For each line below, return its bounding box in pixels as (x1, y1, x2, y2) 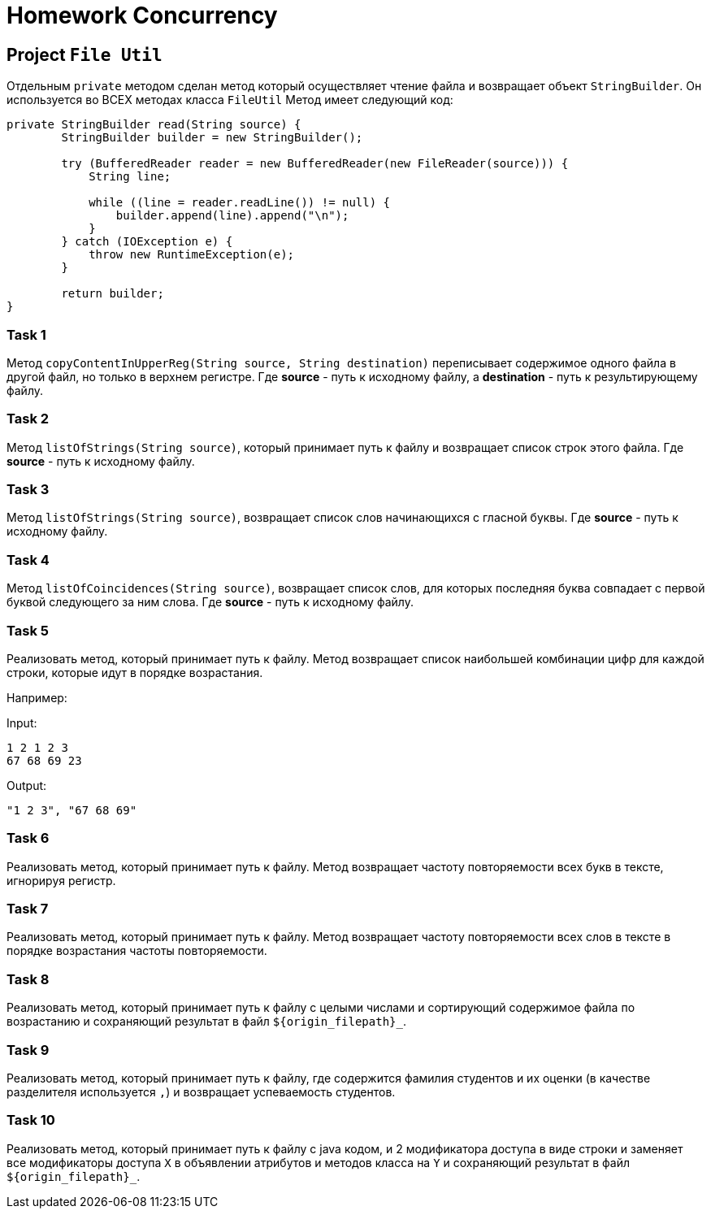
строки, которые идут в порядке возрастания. (7, 665, 263, 679)
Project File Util (7, 44, 163, 65)
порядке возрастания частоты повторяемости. (7, 944, 267, 958)
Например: (7, 690, 67, 705)
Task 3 (7, 481, 50, 498)
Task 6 (7, 830, 50, 847)
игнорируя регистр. (7, 873, 116, 887)
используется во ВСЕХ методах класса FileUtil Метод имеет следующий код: (7, 93, 453, 107)
